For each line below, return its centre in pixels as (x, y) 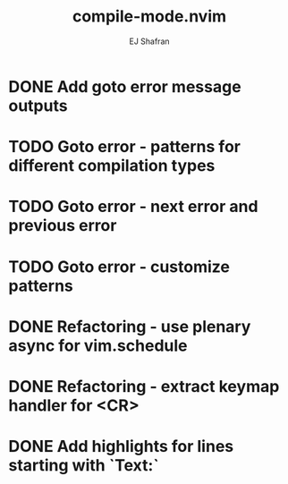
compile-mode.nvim (149, 17)
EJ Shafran (149, 41)
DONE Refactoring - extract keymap (144, 386)
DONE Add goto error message (125, 86)
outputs (38, 106)
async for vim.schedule (98, 345)
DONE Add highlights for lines (121, 447)
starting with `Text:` (84, 466)
